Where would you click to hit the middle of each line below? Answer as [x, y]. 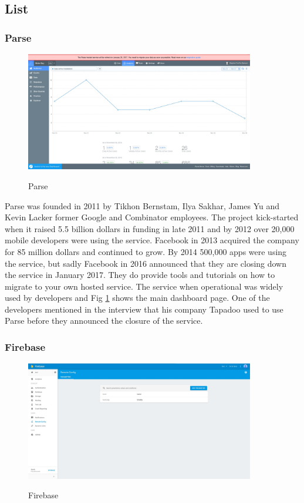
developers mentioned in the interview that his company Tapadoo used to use [144, 309]
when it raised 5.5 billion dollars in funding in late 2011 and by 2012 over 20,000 [150, 228]
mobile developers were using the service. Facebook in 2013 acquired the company [152, 240]
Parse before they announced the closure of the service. [104, 321]
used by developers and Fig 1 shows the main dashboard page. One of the [137, 298]
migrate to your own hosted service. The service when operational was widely [144, 286]
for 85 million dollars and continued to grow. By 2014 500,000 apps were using [146, 251]
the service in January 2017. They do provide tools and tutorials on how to [140, 275]
